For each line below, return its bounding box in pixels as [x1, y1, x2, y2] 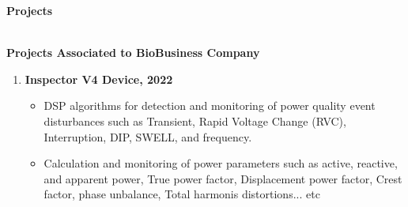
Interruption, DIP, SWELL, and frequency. [43, 128, 252, 145]
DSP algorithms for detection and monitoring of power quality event [43, 97, 376, 114]
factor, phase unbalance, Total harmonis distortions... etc [43, 186, 320, 202]
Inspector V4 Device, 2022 [25, 70, 173, 87]
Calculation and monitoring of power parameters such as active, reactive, [43, 155, 398, 171]
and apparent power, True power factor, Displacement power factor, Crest [43, 170, 402, 186]
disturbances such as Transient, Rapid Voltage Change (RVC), [43, 112, 346, 129]
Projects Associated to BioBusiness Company [6, 44, 260, 61]
